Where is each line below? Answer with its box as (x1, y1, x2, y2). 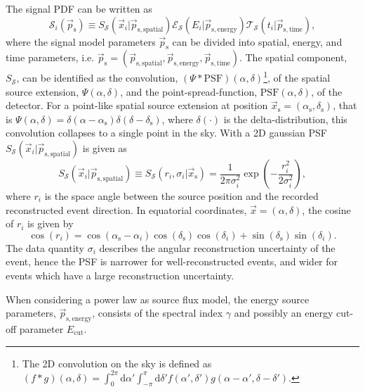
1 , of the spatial (263, 68, 331, 85)
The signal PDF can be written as (6, 1, 152, 15)
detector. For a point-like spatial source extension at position (6, 98, 268, 113)
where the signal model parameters (6, 34, 156, 49)
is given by (27, 216, 74, 231)
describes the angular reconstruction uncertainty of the (99, 240, 336, 255)
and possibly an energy (234, 305, 333, 320)
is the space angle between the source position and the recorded (44, 189, 319, 203)
